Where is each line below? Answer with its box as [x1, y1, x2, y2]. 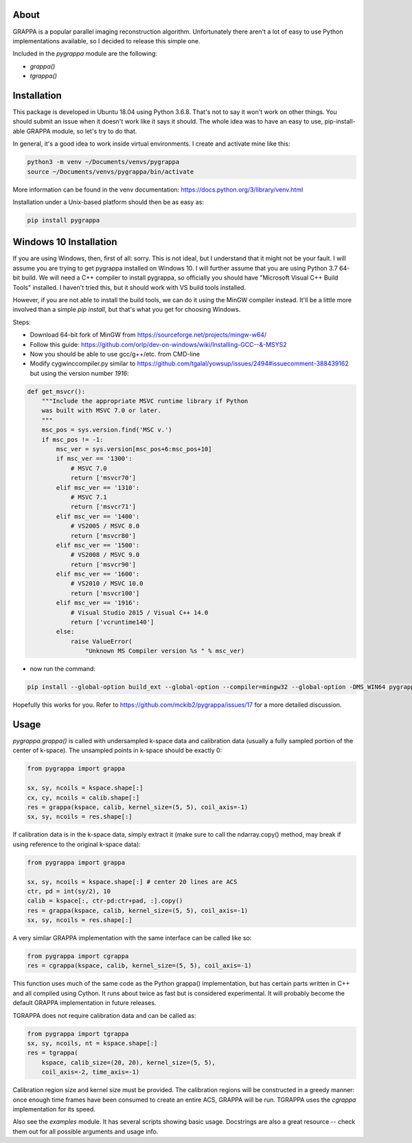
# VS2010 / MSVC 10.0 [70, 580, 144, 587]
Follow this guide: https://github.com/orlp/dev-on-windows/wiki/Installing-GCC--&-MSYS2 [30, 340, 288, 348]
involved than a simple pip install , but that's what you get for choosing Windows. [12, 306, 241, 314]
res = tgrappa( [27, 1049, 78, 1057]
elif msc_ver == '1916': [56, 599, 140, 607]
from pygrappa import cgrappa [27, 952, 129, 960]
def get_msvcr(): [27, 387, 86, 395]
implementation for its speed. [12, 1105, 95, 1113]
